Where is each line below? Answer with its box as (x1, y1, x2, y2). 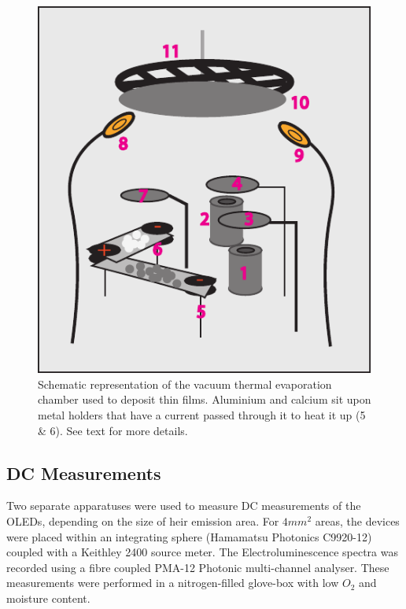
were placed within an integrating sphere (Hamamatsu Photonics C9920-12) (6, 528, 372, 544)
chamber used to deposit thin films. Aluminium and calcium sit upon (38, 391, 371, 408)
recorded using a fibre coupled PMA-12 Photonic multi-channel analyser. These (6, 559, 389, 575)
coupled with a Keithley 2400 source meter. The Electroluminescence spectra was (6, 544, 398, 560)
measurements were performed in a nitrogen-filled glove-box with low (6, 574, 339, 591)
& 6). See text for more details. (38, 422, 188, 438)
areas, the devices (315, 513, 400, 530)
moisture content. (6, 590, 90, 607)
